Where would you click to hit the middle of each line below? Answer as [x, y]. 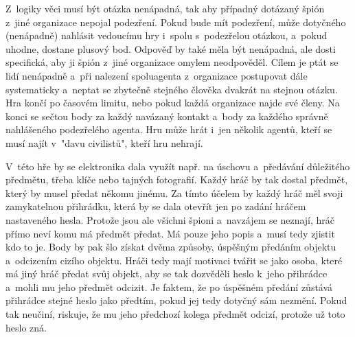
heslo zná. [26, 327]
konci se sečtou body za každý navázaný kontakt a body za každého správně [167, 116]
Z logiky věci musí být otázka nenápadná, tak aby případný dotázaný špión [165, 8]
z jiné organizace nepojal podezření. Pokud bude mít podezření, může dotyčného [176, 22]
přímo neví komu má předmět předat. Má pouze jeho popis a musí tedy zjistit [170, 233]
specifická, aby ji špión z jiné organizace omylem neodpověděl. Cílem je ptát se [172, 62]
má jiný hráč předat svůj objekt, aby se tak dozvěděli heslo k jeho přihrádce [167, 274]
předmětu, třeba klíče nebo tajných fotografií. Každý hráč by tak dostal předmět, [177, 179]
